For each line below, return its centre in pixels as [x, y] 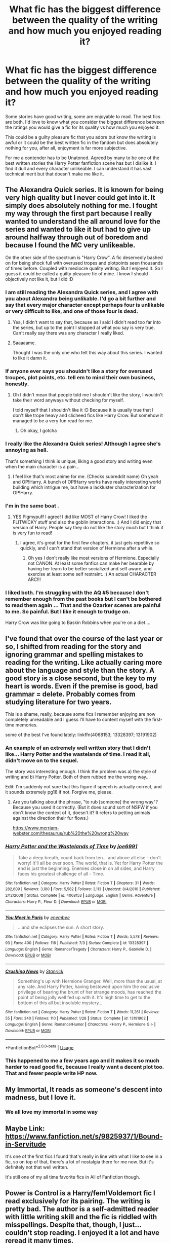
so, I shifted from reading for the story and [73, 647]
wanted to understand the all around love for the [83, 222]
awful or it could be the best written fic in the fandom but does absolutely [82, 142]
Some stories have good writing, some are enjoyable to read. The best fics [83, 116]
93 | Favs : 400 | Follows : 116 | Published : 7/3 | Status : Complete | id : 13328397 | [77, 943]
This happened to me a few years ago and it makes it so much [82, 1061]
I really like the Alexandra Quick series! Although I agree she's [83, 444]
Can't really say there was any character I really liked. [68, 333]
